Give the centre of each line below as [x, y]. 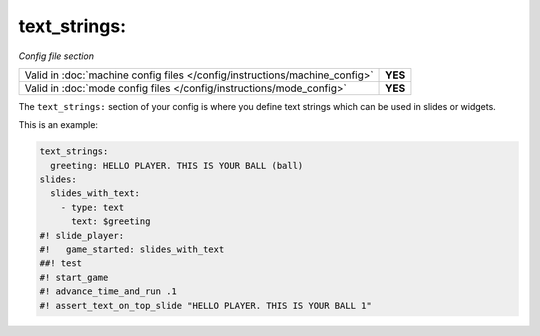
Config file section [56, 56]
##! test [61, 263]
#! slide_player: [82, 235]
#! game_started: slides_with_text [132, 249]
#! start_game [74, 277]
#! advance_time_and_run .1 [108, 291]
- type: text [92, 207]
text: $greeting [111, 221]
